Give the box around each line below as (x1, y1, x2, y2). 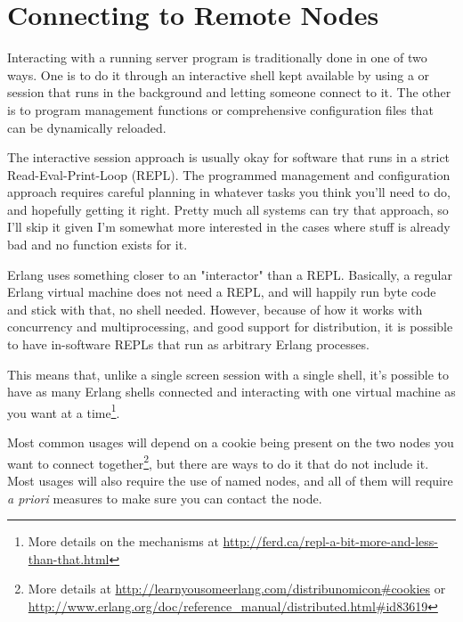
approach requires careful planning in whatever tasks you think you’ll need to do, (7, 183, 451, 201)
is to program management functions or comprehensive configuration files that (7, 100, 434, 119)
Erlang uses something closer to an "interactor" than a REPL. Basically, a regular (7, 265, 452, 283)
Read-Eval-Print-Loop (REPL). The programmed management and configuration (7, 165, 451, 184)
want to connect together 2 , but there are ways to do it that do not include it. (7, 451, 429, 472)
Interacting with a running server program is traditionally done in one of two (7, 48, 427, 67)
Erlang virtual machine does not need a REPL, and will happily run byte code (7, 282, 436, 301)
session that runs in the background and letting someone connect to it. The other (7, 83, 451, 102)
